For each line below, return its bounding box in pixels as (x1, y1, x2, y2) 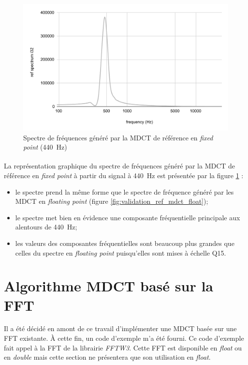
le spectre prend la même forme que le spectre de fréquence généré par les (15, 186, 234, 197)
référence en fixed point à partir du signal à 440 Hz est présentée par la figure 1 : (4, 170, 244, 181)
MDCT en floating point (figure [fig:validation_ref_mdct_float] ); (15, 196, 208, 206)
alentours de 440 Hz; (15, 222, 77, 232)
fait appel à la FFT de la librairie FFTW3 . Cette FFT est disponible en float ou (4, 342, 242, 352)
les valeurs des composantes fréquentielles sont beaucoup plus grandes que (15, 238, 234, 248)
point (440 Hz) (23, 142, 67, 152)
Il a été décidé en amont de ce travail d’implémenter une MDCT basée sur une (4, 323, 237, 334)
